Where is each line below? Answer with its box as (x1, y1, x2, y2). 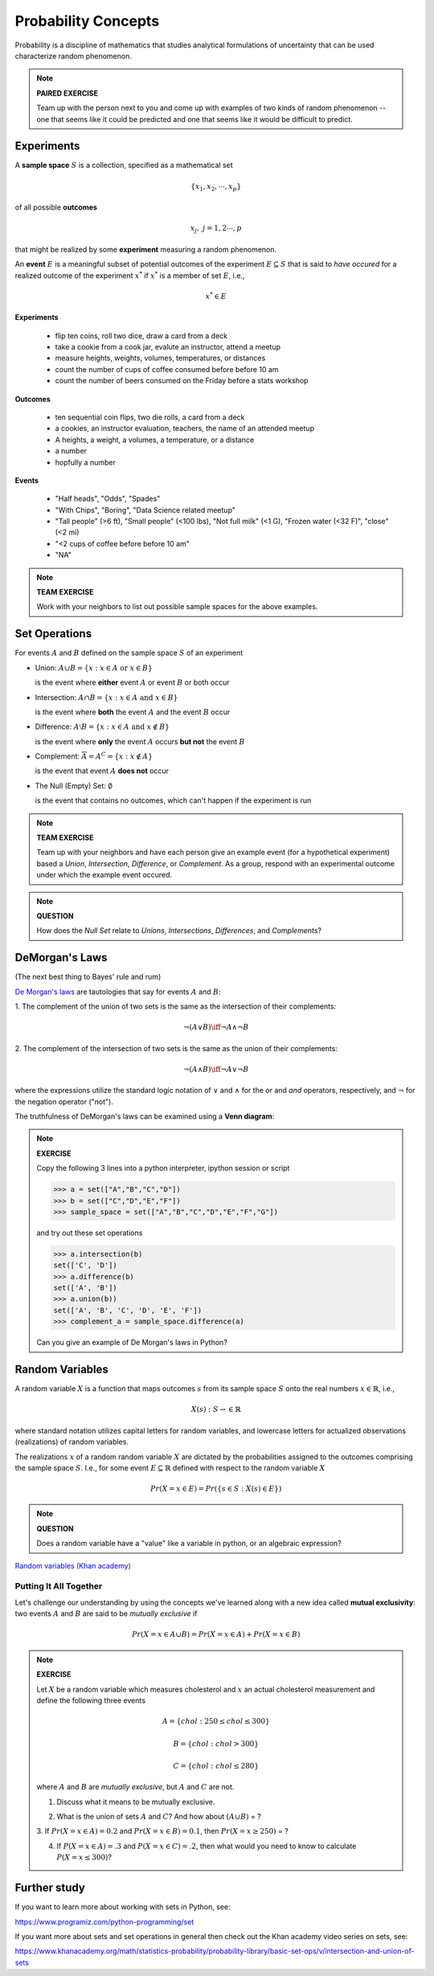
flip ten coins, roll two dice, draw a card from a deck (55, 330, 228, 341)
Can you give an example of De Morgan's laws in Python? (36, 1338, 228, 1348)
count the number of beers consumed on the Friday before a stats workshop (55, 376, 309, 386)
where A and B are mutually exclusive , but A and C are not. (36, 1782, 235, 1792)
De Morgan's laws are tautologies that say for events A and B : (14, 987, 221, 996)
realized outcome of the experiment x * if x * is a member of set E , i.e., (14, 270, 245, 280)
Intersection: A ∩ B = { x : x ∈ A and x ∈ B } (35, 692, 178, 702)
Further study (14, 1881, 86, 1895)
